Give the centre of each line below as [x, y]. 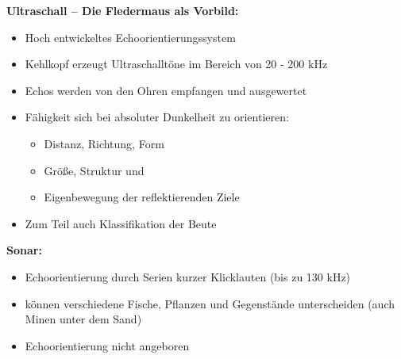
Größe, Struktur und [94, 170]
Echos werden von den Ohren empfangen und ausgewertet [166, 90]
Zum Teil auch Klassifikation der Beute [121, 223]
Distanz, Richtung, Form [104, 143]
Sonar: [24, 250]
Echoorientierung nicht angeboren [107, 345]
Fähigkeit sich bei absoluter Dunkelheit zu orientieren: [157, 117]
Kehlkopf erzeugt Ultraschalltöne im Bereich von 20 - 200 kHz [176, 64]
